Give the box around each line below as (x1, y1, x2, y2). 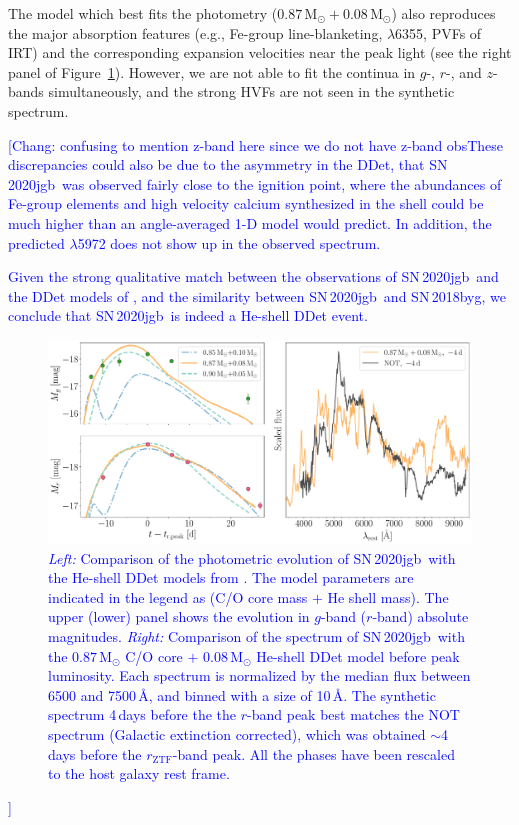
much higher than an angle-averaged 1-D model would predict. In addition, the (8, 212, 492, 233)
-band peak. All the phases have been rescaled (172, 743, 455, 764)
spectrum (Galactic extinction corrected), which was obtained (48, 723, 426, 744)
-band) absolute (372, 606, 469, 627)
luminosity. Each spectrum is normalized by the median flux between (48, 665, 471, 686)
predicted (8, 232, 65, 253)
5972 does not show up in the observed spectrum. (77, 232, 381, 253)
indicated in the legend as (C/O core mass (48, 586, 308, 607)
